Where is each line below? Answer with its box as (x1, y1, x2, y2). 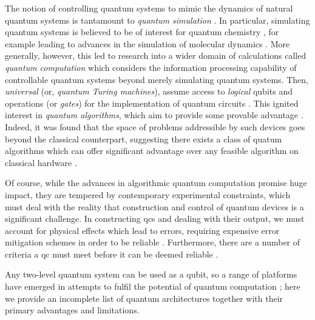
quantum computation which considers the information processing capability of (5, 61, 297, 73)
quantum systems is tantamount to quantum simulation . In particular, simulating (5, 13, 310, 26)
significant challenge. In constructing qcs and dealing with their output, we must (5, 212, 305, 225)
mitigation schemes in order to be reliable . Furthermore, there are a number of (5, 236, 300, 248)
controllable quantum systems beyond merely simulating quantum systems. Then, (5, 73, 308, 85)
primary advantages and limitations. (5, 304, 140, 316)
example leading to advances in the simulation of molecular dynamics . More (5, 37, 290, 50)
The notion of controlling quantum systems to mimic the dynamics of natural (5, 2, 293, 14)
